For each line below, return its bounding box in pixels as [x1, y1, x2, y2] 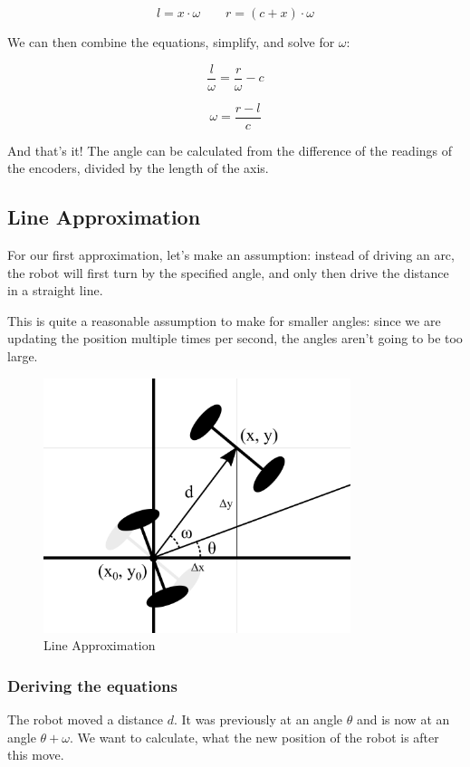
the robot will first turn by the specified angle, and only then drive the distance [7, 263, 449, 282]
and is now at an [356, 709, 450, 728]
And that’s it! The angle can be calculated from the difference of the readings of [7, 140, 453, 159]
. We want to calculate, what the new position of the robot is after [69, 727, 439, 746]
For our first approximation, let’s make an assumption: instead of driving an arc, [7, 245, 455, 264]
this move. [7, 745, 64, 764]
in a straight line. [7, 281, 103, 300]
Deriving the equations [7, 674, 177, 696]
